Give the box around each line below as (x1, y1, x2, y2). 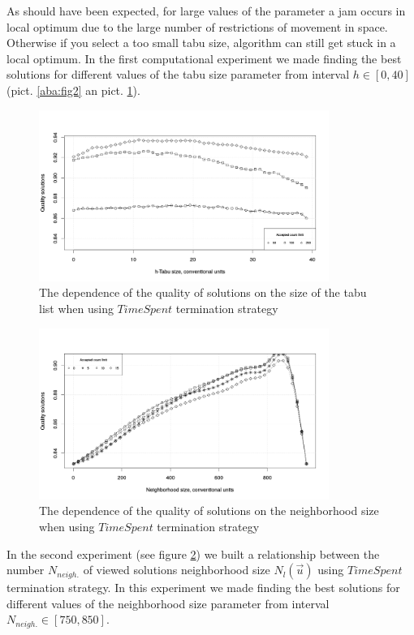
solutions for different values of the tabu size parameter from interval (6, 66, 350, 83)
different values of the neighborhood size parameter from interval (6, 594, 330, 611)
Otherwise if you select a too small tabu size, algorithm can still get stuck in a (6, 34, 396, 51)
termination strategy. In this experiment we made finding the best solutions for (6, 579, 400, 596)
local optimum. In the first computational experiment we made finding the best (6, 49, 402, 67)
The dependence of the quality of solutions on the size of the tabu (39, 284, 367, 301)
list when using (39, 299, 114, 316)
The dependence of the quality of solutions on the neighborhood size (39, 502, 379, 519)
